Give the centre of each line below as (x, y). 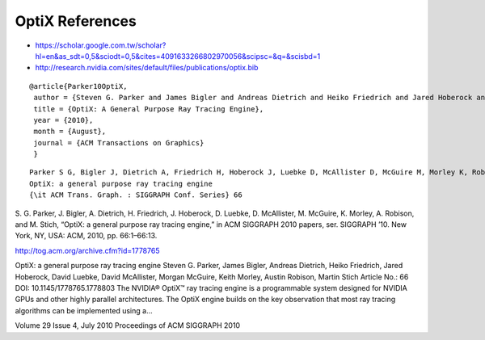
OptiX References (76, 21)
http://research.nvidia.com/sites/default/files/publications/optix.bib (147, 68)
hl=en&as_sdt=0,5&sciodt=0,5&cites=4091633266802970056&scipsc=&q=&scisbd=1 (178, 56)
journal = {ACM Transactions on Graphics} (119, 143)
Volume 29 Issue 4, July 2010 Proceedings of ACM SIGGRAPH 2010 (128, 325)
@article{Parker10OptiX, (78, 86)
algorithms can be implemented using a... (84, 310)
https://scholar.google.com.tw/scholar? (101, 45)
